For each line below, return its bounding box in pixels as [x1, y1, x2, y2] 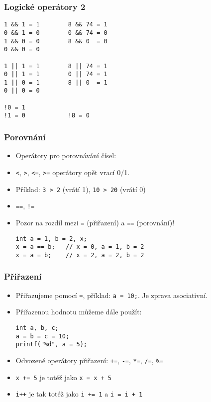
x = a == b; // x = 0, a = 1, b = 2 [15, 243, 144, 251]
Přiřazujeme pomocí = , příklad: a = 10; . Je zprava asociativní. [15, 290, 208, 300]
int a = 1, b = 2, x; [15, 235, 87, 242]
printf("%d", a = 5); [15, 341, 87, 348]
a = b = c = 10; [15, 332, 70, 340]
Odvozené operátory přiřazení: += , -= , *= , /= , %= [15, 355, 163, 365]
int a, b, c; [15, 324, 59, 331]
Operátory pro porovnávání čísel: [15, 150, 116, 161]
